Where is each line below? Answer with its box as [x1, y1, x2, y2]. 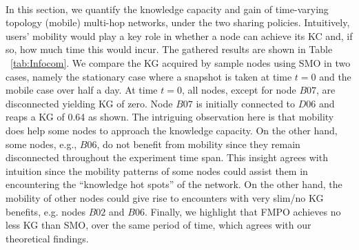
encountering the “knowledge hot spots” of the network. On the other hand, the [6, 177, 342, 191]
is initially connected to [196, 96, 296, 110]
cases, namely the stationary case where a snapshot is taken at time [6, 69, 292, 83]
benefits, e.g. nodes [6, 204, 86, 218]
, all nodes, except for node [181, 83, 296, 97]
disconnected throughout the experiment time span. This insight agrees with [6, 150, 328, 165]
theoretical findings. [6, 231, 89, 245]
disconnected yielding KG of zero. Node [6, 96, 173, 110]
